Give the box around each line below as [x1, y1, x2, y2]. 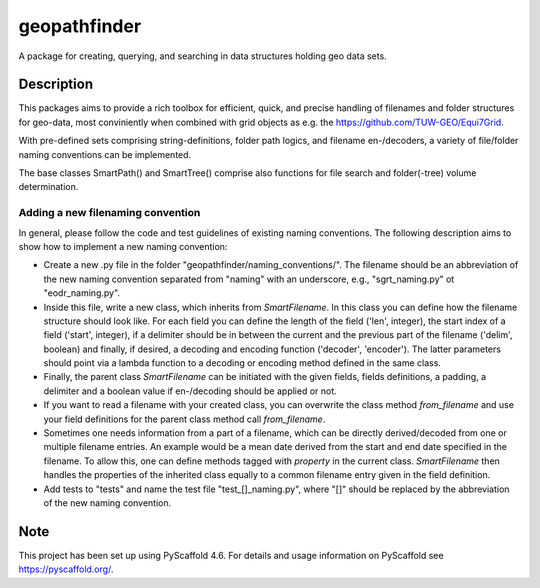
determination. [18, 181, 79, 193]
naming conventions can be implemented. [18, 148, 192, 160]
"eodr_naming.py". [43, 287, 120, 299]
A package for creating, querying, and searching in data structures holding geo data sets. [18, 50, 387, 62]
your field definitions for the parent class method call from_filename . [43, 413, 326, 425]
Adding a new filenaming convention [18, 206, 201, 220]
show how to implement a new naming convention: [18, 240, 228, 252]
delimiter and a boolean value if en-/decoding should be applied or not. [43, 385, 337, 397]
